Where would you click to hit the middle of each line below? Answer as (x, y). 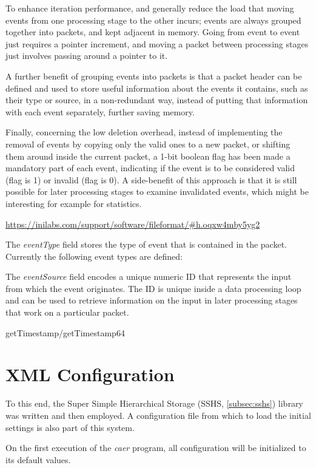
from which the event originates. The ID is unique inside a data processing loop (153, 288)
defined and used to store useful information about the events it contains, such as (157, 88)
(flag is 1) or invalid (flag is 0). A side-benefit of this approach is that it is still (151, 179)
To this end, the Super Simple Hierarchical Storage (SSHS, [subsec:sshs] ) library (154, 403)
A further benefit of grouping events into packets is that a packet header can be (154, 76)
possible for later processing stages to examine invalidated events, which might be (157, 192)
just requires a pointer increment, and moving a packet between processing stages (157, 43)
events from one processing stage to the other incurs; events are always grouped (153, 20)
